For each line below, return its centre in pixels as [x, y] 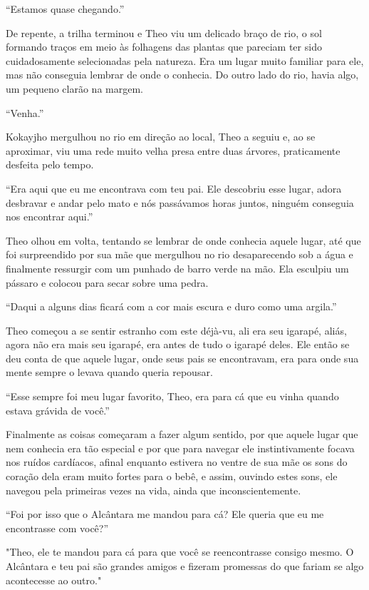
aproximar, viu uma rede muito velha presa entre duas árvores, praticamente [173, 150]
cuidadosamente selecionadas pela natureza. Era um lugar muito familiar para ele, [185, 60]
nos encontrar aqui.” [50, 217]
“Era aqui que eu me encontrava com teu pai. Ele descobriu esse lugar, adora [174, 188]
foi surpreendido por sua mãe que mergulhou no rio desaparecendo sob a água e [180, 254]
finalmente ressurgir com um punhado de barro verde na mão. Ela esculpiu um [177, 268]
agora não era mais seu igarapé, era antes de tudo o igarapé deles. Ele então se [178, 344]
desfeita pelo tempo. [50, 164]
